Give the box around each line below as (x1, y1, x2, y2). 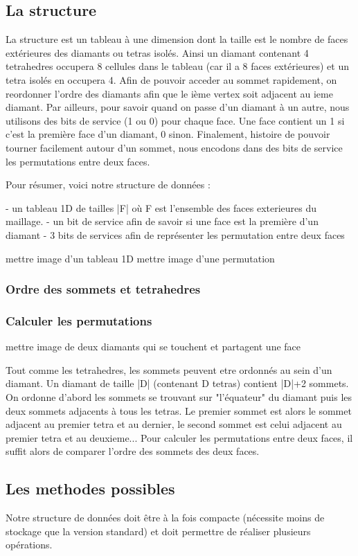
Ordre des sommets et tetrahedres (6, 280, 201, 298)
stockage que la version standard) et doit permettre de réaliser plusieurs (6, 523, 311, 538)
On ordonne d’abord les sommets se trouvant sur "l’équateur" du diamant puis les (6, 389, 352, 404)
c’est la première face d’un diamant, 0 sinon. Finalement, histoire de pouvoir (6, 127, 330, 141)
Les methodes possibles (6, 478, 175, 499)
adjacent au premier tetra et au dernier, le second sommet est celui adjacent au (6, 417, 342, 431)
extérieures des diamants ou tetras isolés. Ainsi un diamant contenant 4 (6, 45, 309, 60)
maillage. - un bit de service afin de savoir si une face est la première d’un (6, 214, 319, 228)
